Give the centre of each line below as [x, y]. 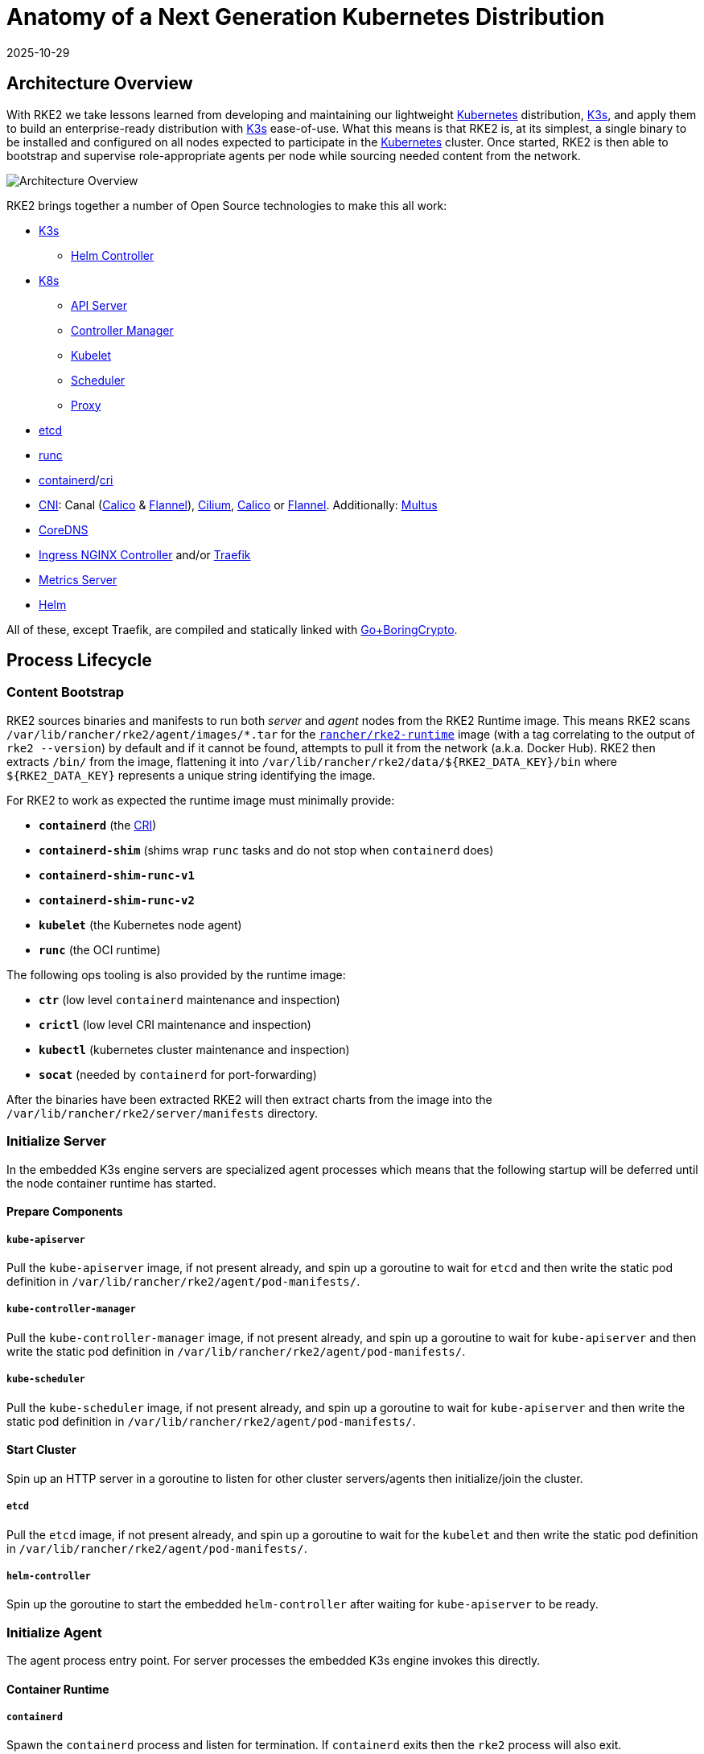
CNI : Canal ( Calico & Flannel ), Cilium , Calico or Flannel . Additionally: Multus [238, 504]
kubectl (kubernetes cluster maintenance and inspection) [194, 1049]
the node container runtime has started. [111, 1183]
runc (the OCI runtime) [100, 949]
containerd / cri [76, 480]
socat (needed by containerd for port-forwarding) [178, 1074]
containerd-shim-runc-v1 [117, 875]
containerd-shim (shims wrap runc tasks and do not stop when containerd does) [266, 850]
